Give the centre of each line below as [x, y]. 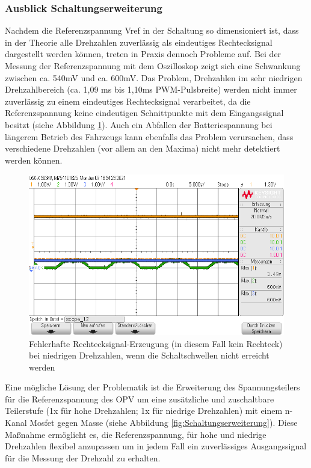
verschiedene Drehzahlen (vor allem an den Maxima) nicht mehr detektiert [143, 148]
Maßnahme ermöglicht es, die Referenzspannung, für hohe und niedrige [136, 434]
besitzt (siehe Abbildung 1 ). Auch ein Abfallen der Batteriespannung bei [139, 124]
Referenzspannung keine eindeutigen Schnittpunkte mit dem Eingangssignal [144, 113]
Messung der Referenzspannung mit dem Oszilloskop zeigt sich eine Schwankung [153, 66]
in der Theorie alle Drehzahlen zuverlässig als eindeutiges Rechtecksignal [139, 42]
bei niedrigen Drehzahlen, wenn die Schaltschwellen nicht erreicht [149, 355]
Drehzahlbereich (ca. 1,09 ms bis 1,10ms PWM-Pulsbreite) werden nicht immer [151, 89]
